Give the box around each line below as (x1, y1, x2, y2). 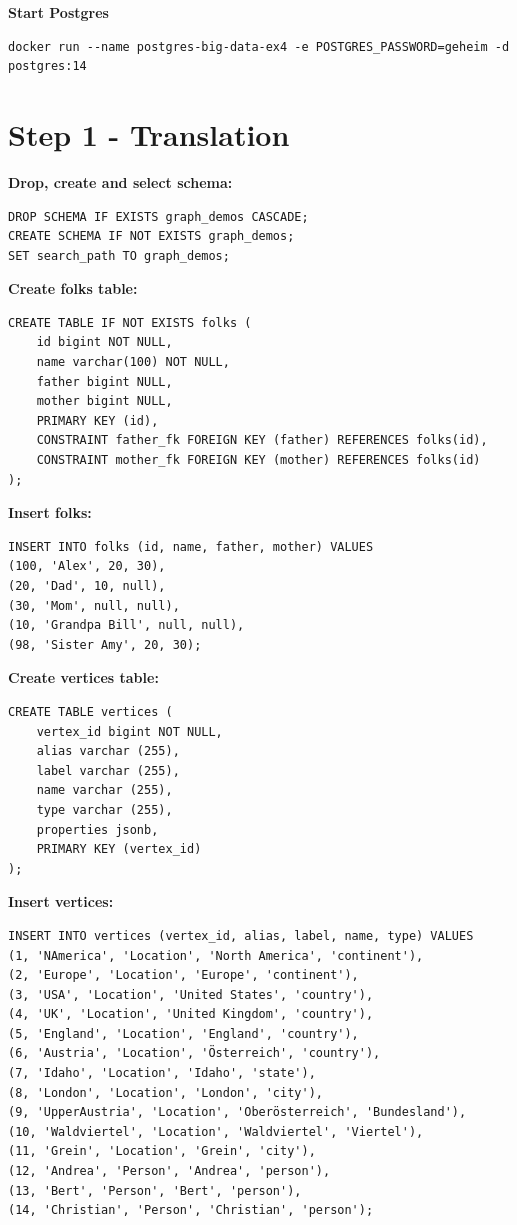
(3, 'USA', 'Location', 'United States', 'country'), (8, 987, 374, 1002)
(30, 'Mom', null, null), (8, 598, 180, 613)
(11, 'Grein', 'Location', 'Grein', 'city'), (8, 1144, 316, 1159)
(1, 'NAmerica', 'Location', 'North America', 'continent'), (8, 948, 424, 963)
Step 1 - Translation (8, 113, 290, 154)
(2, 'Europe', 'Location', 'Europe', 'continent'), (8, 968, 359, 983)
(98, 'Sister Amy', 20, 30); (8, 637, 202, 652)
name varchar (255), (36, 783, 173, 798)
